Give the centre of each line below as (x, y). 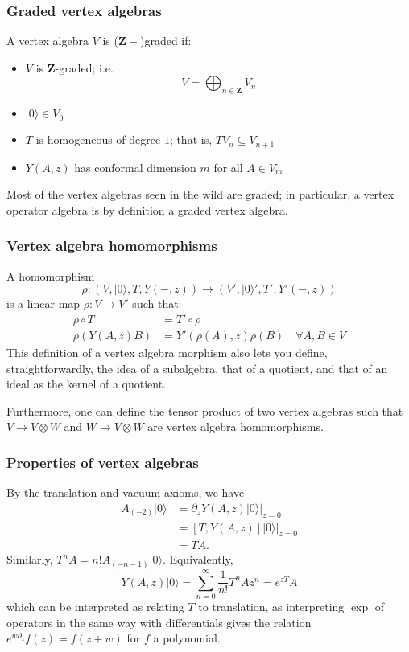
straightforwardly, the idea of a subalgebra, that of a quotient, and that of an (197, 368)
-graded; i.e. (84, 67)
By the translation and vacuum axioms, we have (126, 492)
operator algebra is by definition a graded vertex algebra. (147, 209)
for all (228, 167)
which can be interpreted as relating (95, 607)
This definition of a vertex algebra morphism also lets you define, (167, 352)
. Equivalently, (198, 559)
